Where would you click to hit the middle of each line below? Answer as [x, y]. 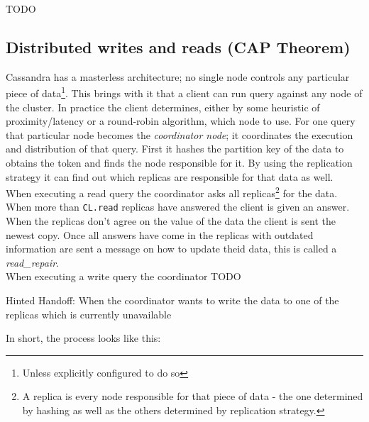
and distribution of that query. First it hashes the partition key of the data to [175, 149]
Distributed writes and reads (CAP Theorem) [178, 46]
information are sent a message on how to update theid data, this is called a [171, 249]
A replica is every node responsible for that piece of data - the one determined [193, 396]
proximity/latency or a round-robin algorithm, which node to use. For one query [181, 121]
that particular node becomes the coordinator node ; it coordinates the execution [180, 134]
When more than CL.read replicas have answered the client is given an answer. [178, 207]
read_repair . [32, 262]
